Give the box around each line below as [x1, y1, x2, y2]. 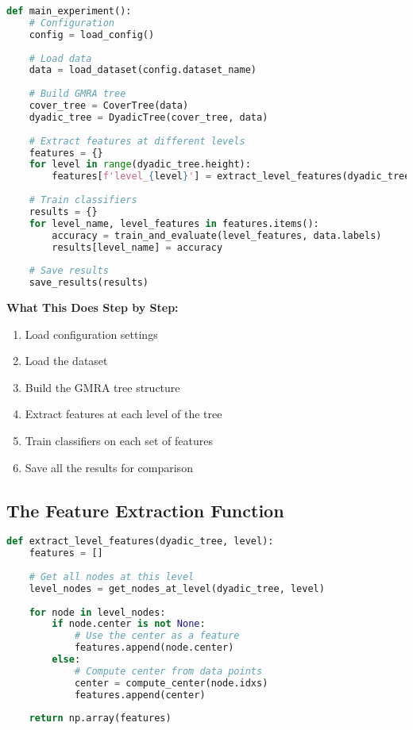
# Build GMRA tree [29, 88, 126, 100]
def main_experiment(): [6, 6, 132, 17]
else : [52, 654, 81, 666]
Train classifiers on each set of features [25, 432, 213, 448]
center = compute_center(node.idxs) [74, 677, 268, 689]
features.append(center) [74, 689, 206, 701]
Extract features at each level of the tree [25, 405, 222, 422]
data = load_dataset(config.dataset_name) [29, 64, 257, 76]
